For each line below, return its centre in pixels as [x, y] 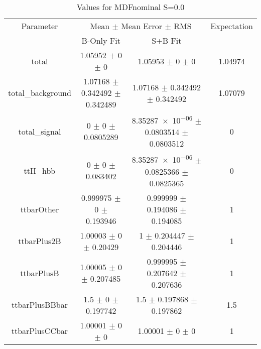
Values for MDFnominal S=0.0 [130, 7]
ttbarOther [40, 209]
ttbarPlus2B [40, 241]
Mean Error [142, 26]
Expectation [232, 26]
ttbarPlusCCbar [40, 331]
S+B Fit [167, 40]
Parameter [40, 26]
